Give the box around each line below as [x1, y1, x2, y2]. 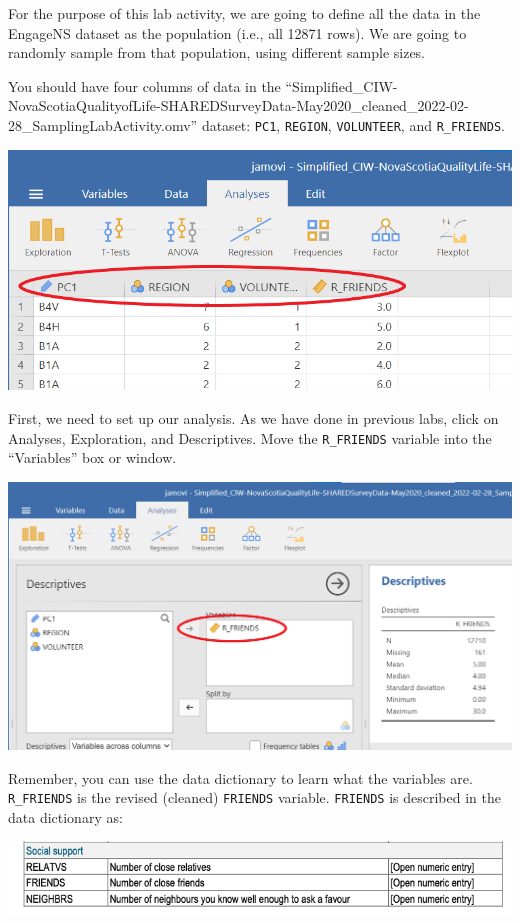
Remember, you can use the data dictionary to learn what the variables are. [8, 767, 473, 788]
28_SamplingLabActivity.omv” [8, 114, 198, 135]
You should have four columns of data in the [8, 75, 281, 96]
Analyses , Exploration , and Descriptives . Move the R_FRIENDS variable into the [8, 427, 492, 448]
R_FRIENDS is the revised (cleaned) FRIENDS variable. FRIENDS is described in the [8, 787, 501, 808]
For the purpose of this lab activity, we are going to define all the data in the [8, 3, 481, 23]
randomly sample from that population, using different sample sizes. [8, 42, 426, 63]
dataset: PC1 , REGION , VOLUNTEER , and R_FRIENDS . [201, 114, 505, 135]
